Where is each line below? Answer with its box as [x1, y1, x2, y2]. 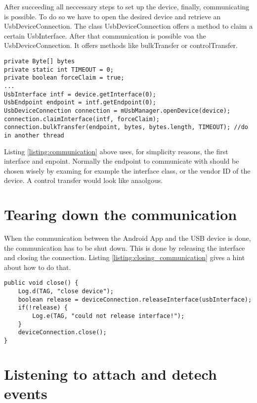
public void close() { [4, 279, 79, 287]
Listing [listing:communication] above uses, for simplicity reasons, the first [4, 146, 228, 156]
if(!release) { [18, 304, 68, 312]
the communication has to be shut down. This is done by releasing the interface [4, 242, 245, 253]
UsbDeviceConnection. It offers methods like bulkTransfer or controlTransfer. [4, 40, 238, 50]
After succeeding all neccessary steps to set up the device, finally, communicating [4, 1, 250, 11]
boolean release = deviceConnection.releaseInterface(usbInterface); [18, 296, 252, 303]
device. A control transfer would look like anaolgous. [4, 175, 163, 185]
